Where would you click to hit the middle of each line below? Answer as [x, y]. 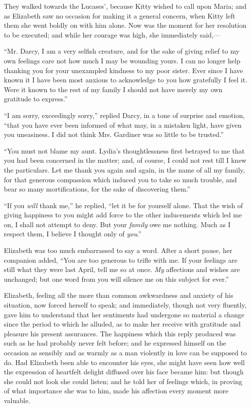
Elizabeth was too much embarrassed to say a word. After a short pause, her [118, 250]
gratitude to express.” [36, 99]
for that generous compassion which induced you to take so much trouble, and [120, 179]
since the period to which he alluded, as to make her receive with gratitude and [122, 324]
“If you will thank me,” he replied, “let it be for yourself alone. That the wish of [124, 205]
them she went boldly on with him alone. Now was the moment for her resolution [125, 25]
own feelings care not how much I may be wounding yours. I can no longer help [122, 60]
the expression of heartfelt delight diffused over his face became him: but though [124, 372]
